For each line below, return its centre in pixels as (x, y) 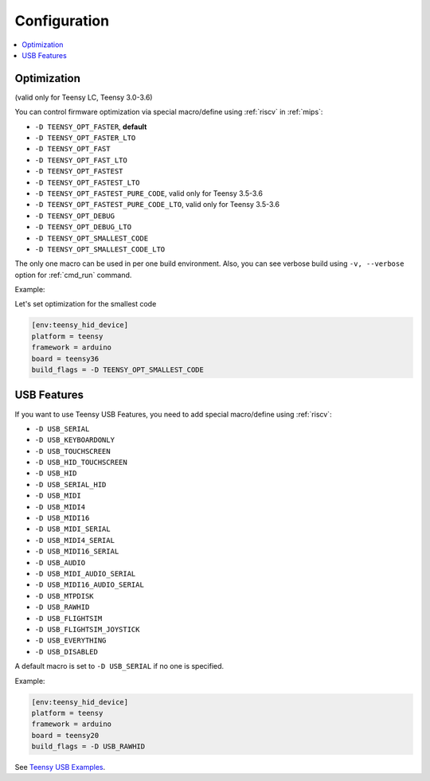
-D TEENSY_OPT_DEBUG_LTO (83, 227)
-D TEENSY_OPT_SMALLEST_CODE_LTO (100, 249)
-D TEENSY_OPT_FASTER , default (91, 127)
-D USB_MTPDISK (64, 596)
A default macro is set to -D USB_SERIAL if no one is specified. (119, 666)
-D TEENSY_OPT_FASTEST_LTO (87, 182)
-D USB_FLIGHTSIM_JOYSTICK (87, 629)
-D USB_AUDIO (60, 562)
